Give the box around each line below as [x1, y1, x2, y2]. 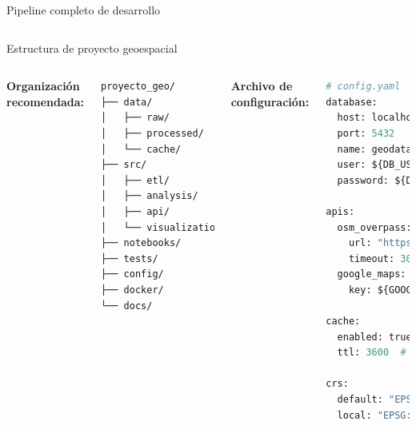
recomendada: [6, 93, 84, 109]
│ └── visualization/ [100, 221, 227, 233]
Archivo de [230, 77, 293, 94]
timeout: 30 [348, 252, 412, 264]
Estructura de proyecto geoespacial [6, 39, 178, 56]
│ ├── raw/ [100, 112, 170, 124]
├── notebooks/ [100, 237, 182, 249]
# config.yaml [326, 81, 401, 93]
